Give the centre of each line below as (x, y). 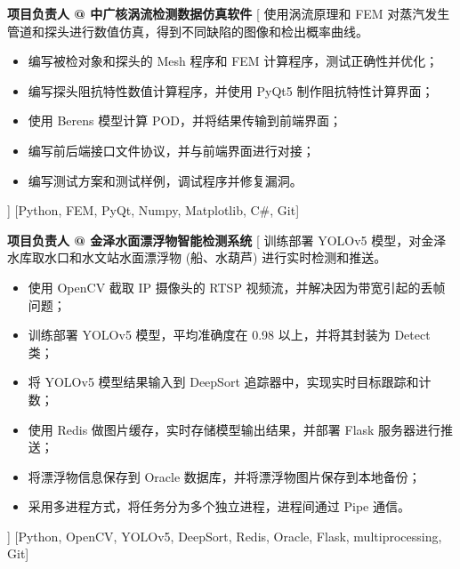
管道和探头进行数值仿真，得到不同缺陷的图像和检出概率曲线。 (188, 31)
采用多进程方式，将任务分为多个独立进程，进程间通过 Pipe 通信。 (219, 506)
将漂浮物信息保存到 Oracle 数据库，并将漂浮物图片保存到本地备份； (224, 476)
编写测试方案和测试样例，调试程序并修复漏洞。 (165, 180)
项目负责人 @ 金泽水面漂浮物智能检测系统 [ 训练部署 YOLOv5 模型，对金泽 (227, 240)
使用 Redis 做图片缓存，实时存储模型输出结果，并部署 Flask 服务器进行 (234, 429)
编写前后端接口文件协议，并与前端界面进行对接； (171, 150)
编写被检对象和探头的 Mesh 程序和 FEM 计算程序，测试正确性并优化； (233, 61)
